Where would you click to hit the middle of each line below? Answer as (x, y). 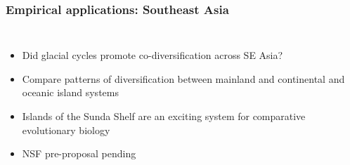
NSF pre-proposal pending (79, 153)
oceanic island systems (70, 92)
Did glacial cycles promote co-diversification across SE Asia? (153, 55)
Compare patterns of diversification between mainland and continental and (183, 78)
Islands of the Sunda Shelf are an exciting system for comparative (164, 116)
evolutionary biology (66, 130)
